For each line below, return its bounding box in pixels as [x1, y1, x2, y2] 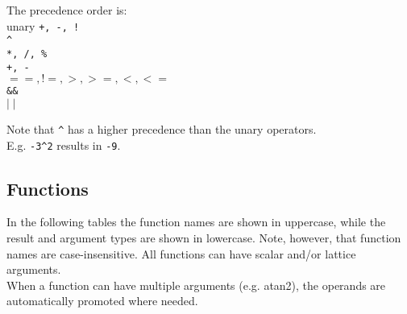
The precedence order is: [6, 2, 127, 18]
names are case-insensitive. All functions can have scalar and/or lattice [6, 245, 356, 262]
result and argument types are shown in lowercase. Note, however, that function [6, 229, 401, 246]
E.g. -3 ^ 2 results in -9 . [6, 136, 121, 153]
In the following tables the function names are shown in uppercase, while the [6, 213, 386, 230]
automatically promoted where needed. [6, 292, 198, 309]
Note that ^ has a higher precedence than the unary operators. [6, 120, 317, 137]
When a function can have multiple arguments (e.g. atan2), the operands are [6, 276, 386, 293]
